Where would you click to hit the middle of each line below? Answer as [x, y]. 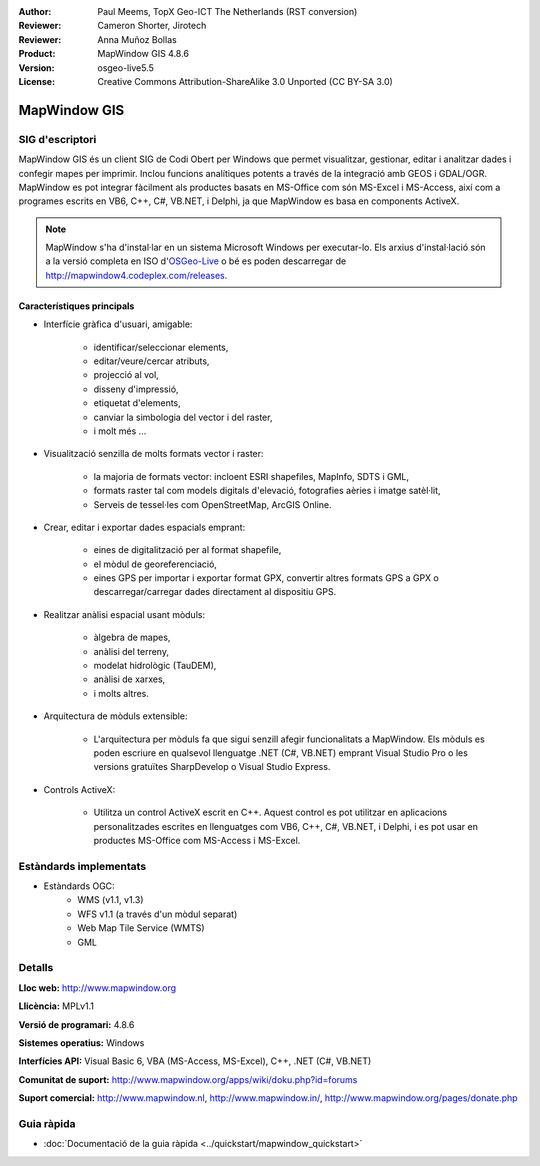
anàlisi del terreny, [131, 651]
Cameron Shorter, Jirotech [152, 26]
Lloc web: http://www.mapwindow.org [97, 987]
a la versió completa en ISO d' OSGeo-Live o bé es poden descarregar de [196, 261]
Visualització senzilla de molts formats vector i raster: [153, 454]
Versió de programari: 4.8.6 [76, 1024]
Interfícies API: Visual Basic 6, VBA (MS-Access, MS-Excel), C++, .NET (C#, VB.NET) [195, 1061]
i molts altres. [121, 693]
